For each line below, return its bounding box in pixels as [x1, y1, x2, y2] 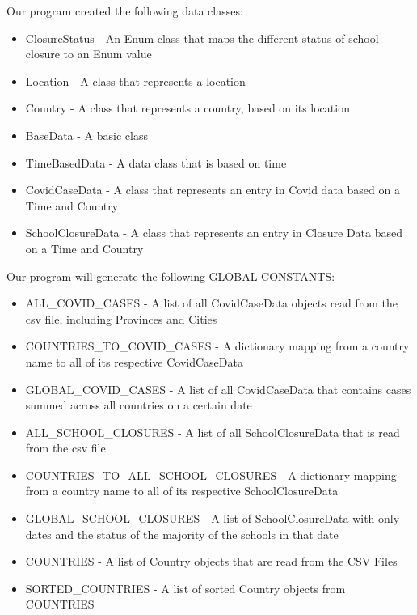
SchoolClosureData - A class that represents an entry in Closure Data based [25, 224, 402, 241]
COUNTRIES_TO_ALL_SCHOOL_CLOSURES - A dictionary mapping [25, 466, 397, 483]
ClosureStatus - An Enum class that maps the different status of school [25, 29, 379, 46]
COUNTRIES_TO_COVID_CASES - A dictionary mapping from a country [25, 337, 410, 354]
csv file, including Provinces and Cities [25, 310, 217, 327]
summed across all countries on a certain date [25, 397, 252, 414]
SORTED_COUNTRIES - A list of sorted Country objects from [25, 579, 346, 596]
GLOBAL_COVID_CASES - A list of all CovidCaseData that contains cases [25, 380, 411, 397]
